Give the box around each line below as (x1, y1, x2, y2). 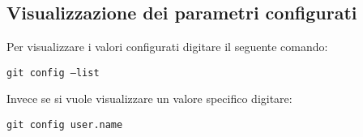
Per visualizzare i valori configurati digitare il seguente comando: (6, 38, 328, 55)
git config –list (6, 66, 100, 79)
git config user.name (6, 119, 123, 131)
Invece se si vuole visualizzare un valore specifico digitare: (6, 90, 293, 107)
